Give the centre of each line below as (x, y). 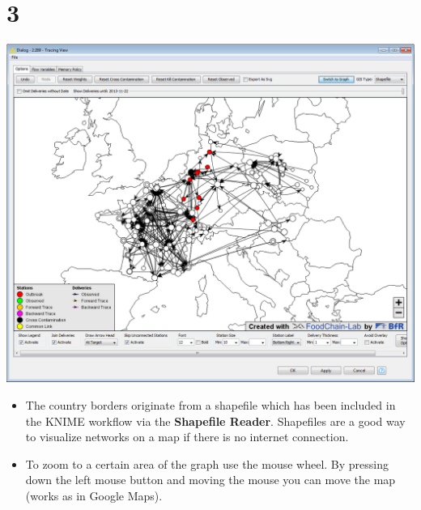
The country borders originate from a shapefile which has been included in (210, 405)
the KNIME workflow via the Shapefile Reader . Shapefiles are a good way (215, 421)
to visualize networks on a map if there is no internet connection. (187, 437)
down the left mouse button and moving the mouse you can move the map (210, 480)
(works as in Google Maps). (94, 496)
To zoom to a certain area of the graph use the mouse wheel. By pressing (207, 463)
